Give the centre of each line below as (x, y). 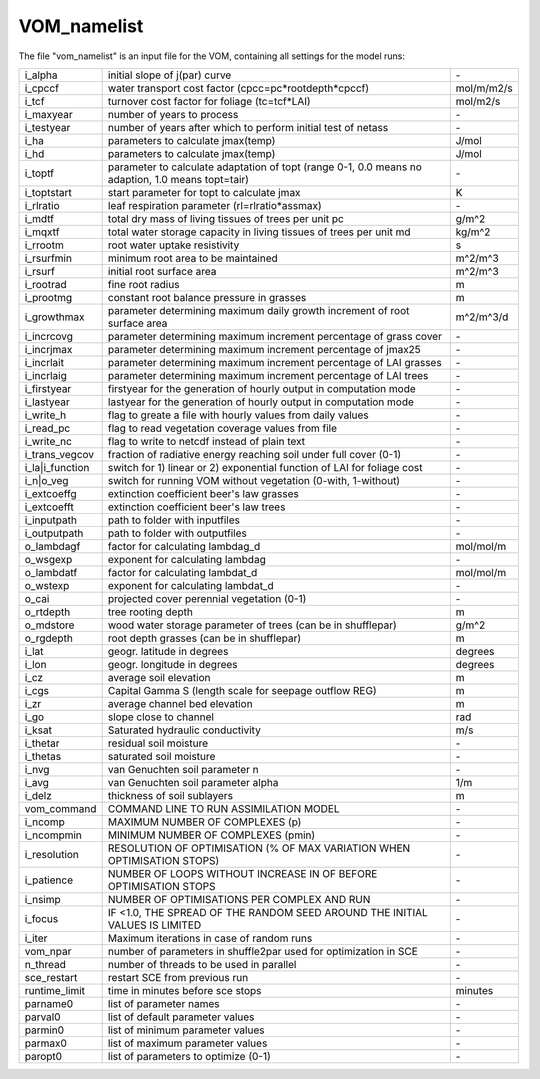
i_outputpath (54, 533)
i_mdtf (39, 218)
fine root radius (143, 284)
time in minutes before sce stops (184, 990)
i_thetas (43, 756)
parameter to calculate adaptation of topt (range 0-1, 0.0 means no (264, 167)
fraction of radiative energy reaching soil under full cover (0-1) (254, 454)
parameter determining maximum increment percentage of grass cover (274, 336)
